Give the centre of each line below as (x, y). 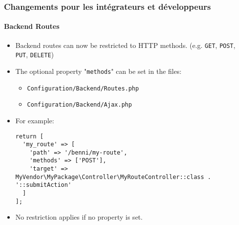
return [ (30, 136)
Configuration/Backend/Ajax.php (80, 105)
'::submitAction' (43, 185)
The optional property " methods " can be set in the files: (98, 71)
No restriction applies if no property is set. (79, 217)
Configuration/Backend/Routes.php (83, 88)
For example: (35, 120)
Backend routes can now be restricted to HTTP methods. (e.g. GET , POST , (125, 45)
